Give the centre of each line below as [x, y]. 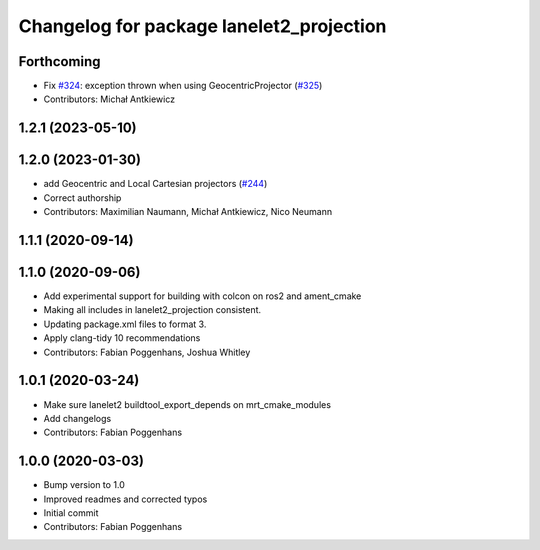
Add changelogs [77, 418]
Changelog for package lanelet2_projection [202, 26]
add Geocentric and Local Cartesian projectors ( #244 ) [155, 184]
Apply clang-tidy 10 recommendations [122, 338]
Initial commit [71, 513]
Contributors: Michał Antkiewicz [109, 99]
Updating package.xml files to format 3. [125, 324]
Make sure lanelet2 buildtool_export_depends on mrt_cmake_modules [187, 404]
